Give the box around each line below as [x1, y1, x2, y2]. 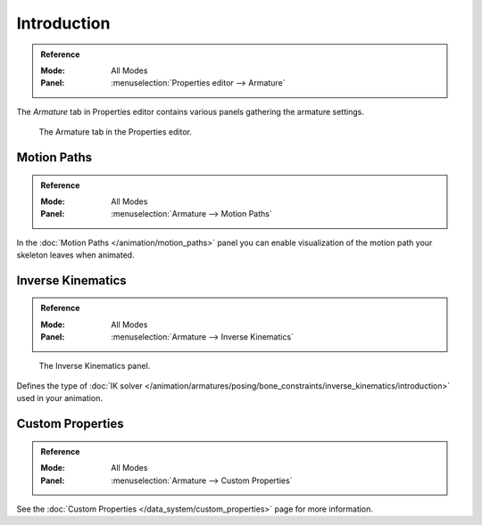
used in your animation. [16, 393, 103, 404]
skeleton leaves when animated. [16, 250, 135, 260]
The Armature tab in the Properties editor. [38, 127, 192, 137]
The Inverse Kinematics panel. [38, 360, 151, 371]
